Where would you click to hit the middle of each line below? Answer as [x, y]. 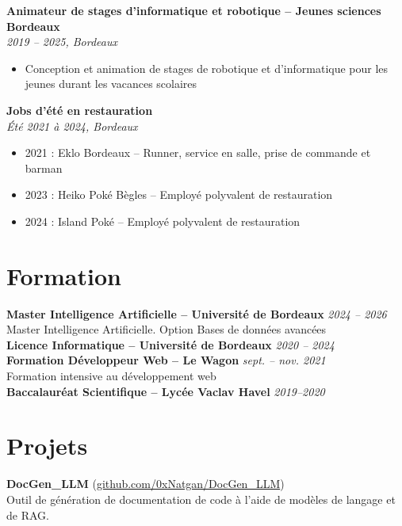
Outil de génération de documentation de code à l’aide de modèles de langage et [201, 499]
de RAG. [28, 515]
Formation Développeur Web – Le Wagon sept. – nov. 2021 [166, 360]
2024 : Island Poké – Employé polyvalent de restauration [163, 221]
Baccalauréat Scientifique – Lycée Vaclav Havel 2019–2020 [166, 391]
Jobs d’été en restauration [80, 110]
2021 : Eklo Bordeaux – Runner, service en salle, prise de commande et [198, 152]
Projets [47, 446]
